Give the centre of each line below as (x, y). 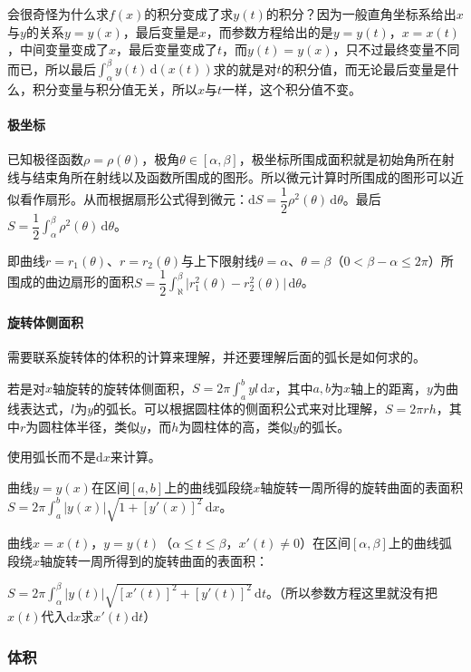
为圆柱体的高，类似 (236, 426)
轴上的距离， (389, 388)
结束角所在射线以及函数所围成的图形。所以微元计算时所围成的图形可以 (241, 177)
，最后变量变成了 (167, 49)
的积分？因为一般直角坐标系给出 (361, 14)
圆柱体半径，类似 (89, 426)
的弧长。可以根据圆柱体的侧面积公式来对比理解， (240, 409)
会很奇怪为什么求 (58, 14)
